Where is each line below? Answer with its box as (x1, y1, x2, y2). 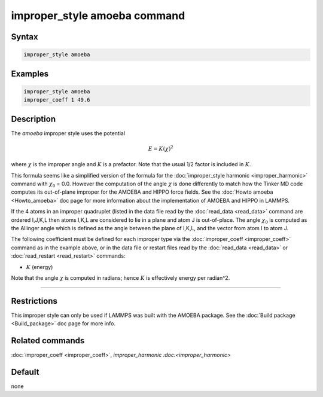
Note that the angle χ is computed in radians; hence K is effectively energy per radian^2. (11, 274, 230, 281)
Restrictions (11, 296, 58, 306)
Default (11, 367, 39, 377)
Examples (11, 69, 49, 79)
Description (11, 114, 56, 124)
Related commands (11, 335, 85, 346)
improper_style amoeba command (11, 9, 185, 22)
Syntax (11, 32, 38, 42)
